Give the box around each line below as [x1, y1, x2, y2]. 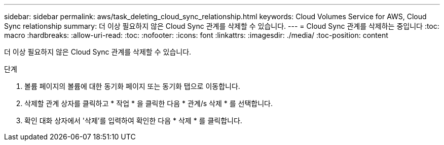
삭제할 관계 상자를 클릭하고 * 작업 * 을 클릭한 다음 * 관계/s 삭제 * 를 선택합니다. [24, 99, 273, 108]
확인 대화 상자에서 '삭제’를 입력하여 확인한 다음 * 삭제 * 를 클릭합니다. [24, 116, 242, 125]
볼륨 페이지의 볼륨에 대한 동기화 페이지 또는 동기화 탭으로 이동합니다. [24, 82, 240, 90]
